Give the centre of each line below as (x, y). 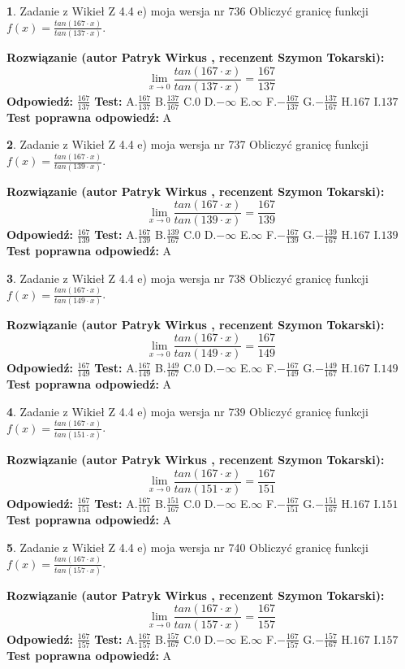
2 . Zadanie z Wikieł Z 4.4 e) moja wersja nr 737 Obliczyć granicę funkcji (187, 144)
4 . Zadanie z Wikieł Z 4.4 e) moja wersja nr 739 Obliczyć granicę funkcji (187, 411)
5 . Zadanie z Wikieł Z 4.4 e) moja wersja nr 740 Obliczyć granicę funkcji (187, 547)
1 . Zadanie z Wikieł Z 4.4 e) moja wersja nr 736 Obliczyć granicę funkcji (187, 11)
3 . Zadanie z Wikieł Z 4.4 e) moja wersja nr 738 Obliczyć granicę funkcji (187, 278)
